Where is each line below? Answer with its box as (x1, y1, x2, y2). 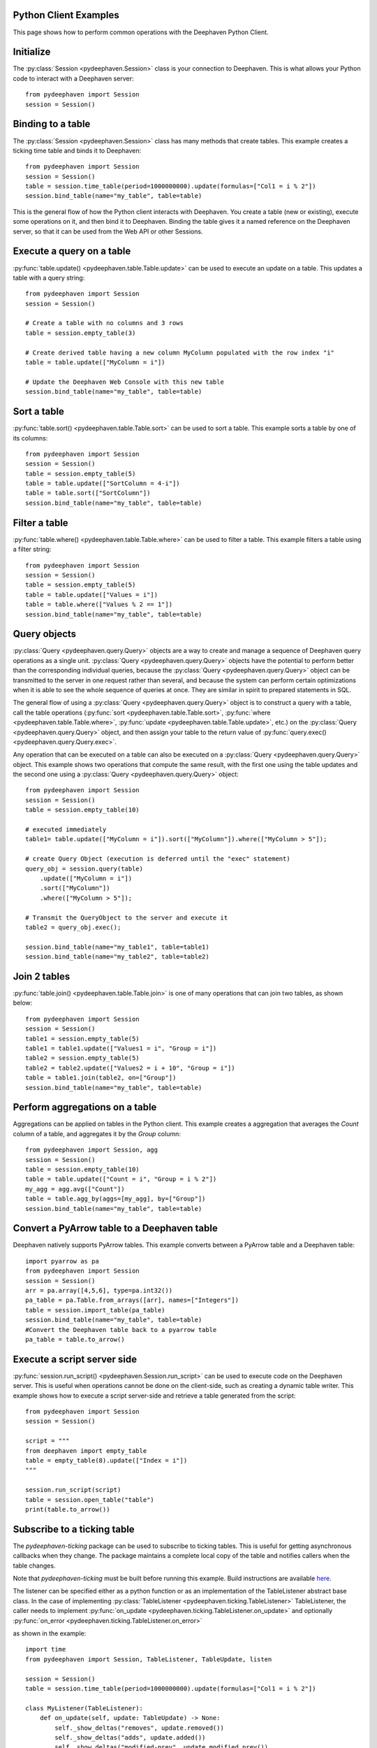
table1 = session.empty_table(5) (25, 1035, 140, 1043)
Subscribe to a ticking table (13, 1523, 135, 1535)
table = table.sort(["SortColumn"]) (25, 489, 151, 497)
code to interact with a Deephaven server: (13, 74, 134, 83)
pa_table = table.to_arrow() (25, 1335, 125, 1343)
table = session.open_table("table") (25, 1496, 155, 1503)
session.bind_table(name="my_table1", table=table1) (25, 943, 209, 951)
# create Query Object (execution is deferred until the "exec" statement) (25, 855, 290, 863)
